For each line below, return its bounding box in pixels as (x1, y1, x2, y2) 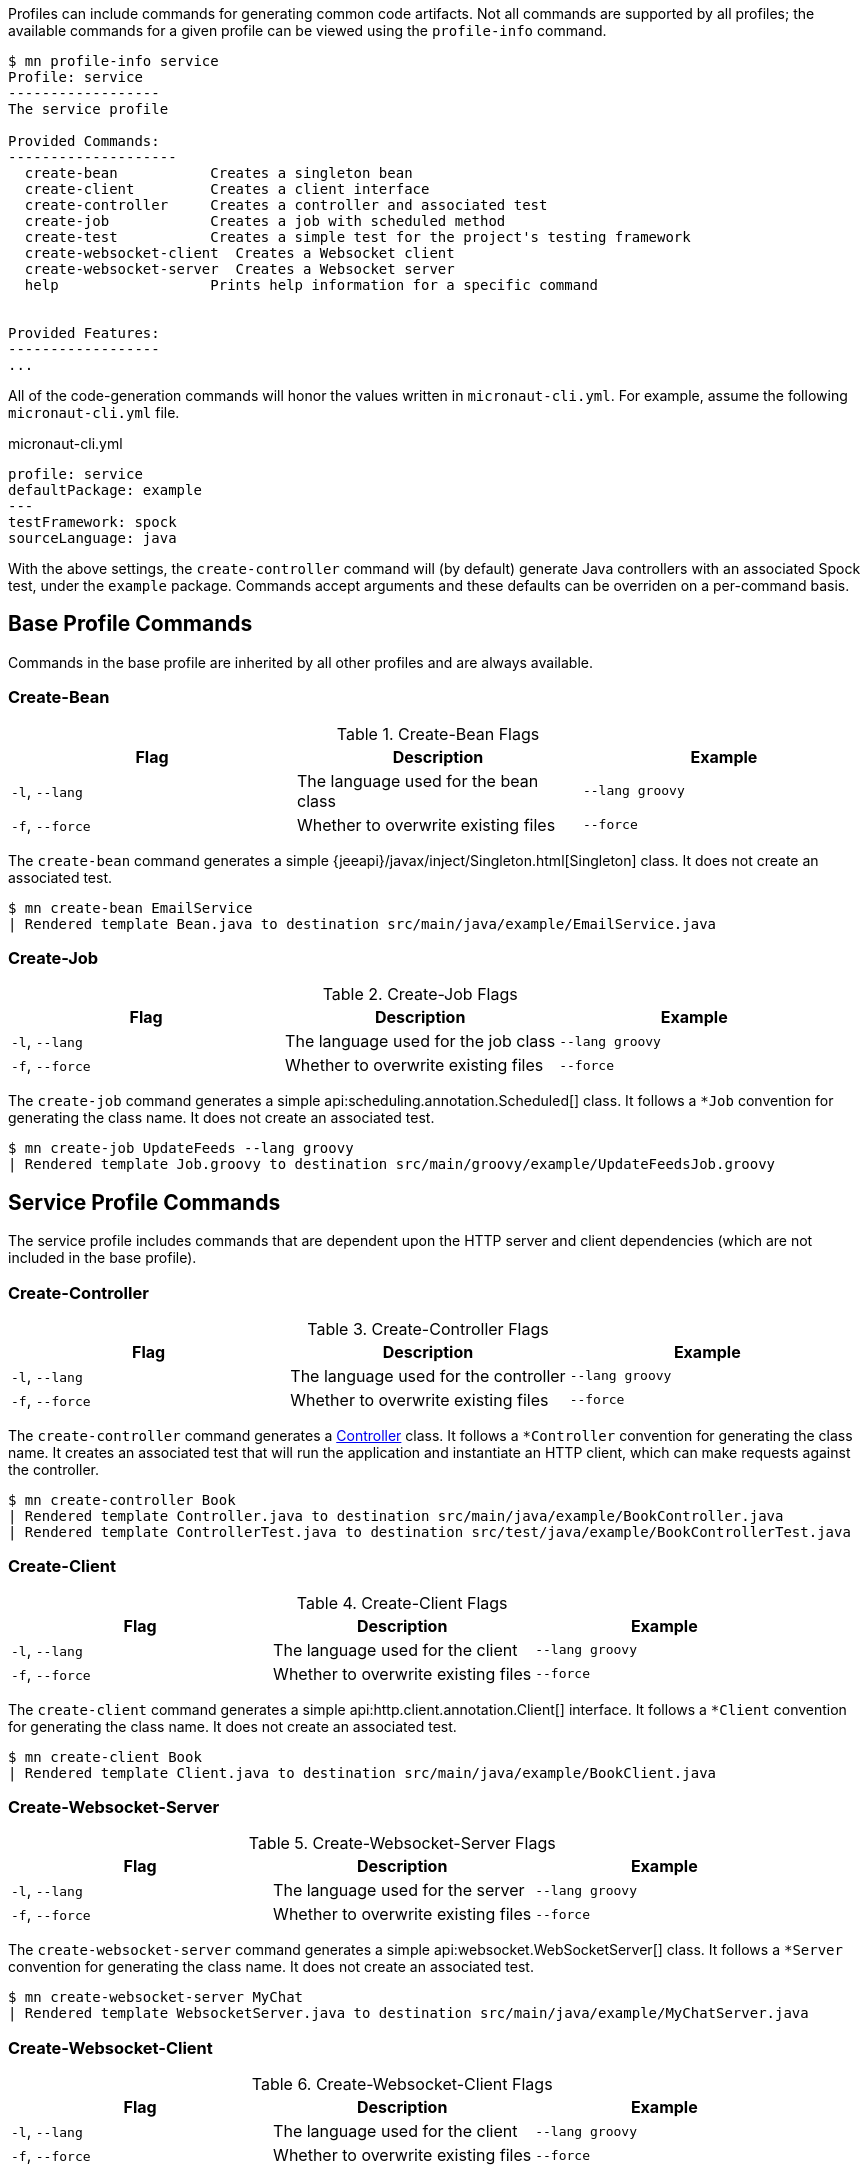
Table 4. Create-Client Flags (296, 1592, 508, 1613)
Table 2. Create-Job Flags (322, 984, 518, 1005)
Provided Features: (8, 325, 160, 341)
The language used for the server (273, 1880, 525, 1901)
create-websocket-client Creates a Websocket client (24, 245, 455, 261)
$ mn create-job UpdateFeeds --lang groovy (8, 1140, 354, 1157)
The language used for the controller (290, 1365, 566, 1386)
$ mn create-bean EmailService (8, 899, 253, 916)
